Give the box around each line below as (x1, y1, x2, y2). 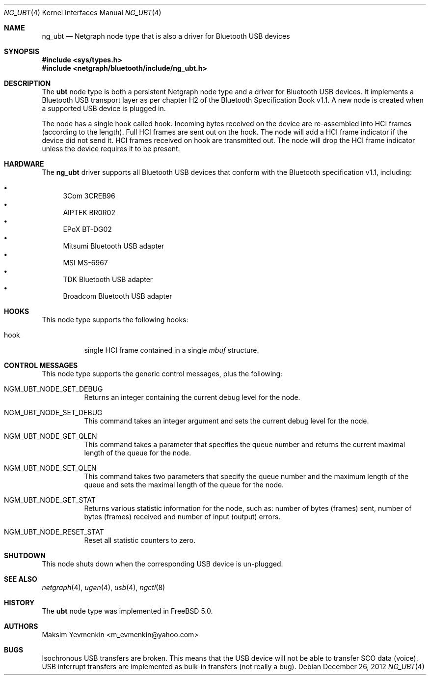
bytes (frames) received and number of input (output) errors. (84, 512, 281, 521)
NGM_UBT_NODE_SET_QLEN (4, 464, 97, 472)
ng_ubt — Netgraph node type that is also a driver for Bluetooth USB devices (42, 32, 290, 40)
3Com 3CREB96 (63, 192, 115, 200)
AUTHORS (4, 622, 38, 630)
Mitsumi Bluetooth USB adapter (63, 242, 164, 250)
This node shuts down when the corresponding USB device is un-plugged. (42, 560, 283, 568)
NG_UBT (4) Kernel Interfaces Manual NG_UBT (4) (4, 8, 161, 17)
